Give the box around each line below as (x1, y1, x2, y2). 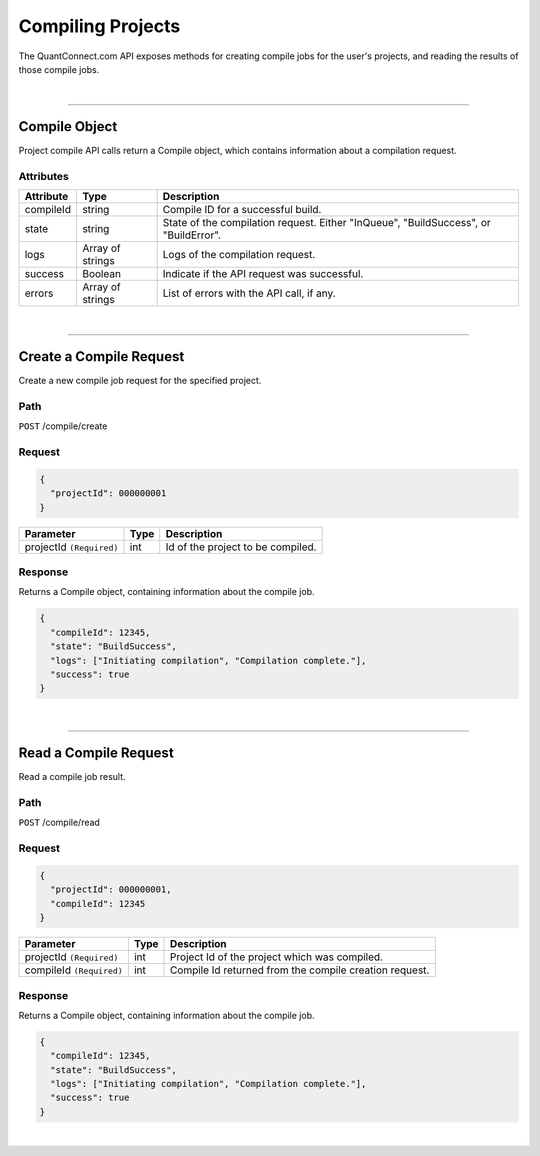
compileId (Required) (24, 963, 124, 977)
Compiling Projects (18, 15, 181, 37)
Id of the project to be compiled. (165, 540, 317, 554)
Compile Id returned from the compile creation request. (170, 963, 430, 977)
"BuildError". (162, 228, 222, 242)
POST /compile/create (18, 420, 108, 432)
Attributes (18, 170, 69, 183)
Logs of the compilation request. (162, 248, 316, 262)
